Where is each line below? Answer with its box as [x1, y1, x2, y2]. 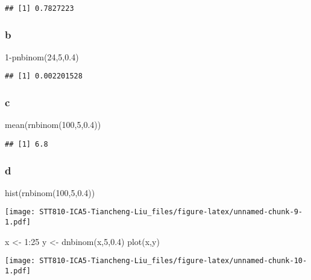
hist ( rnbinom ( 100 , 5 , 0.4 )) [5, 186, 95, 199]
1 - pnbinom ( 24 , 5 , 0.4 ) [5, 50, 79, 63]
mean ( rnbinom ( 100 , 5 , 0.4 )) [5, 118, 101, 131]
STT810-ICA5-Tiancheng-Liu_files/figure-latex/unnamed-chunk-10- [39, 256, 307, 266]
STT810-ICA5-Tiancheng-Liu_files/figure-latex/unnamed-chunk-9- [39, 208, 303, 217]
